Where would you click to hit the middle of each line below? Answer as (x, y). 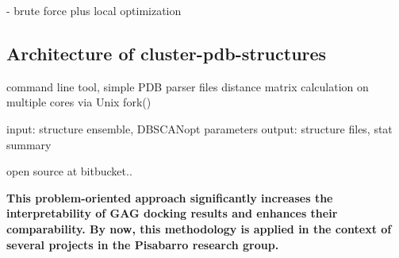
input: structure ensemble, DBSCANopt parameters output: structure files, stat (199, 128)
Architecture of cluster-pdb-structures (167, 53)
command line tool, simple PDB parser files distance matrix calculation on (188, 86)
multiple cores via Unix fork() (79, 102)
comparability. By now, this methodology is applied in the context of (199, 228)
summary (29, 144)
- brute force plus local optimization (94, 10)
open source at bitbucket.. (69, 171)
